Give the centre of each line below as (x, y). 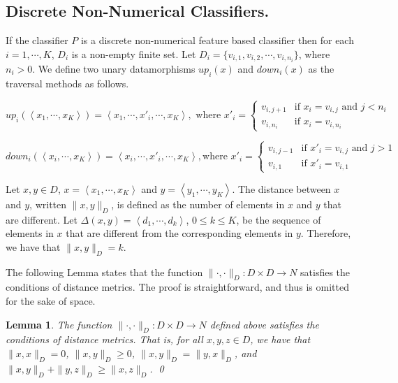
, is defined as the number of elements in (198, 204)
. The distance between (281, 188)
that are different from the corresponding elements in (179, 233)
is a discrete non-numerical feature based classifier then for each (217, 40)
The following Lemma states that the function (104, 272)
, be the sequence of (279, 219)
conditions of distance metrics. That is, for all (104, 339)
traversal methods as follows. (67, 83)
